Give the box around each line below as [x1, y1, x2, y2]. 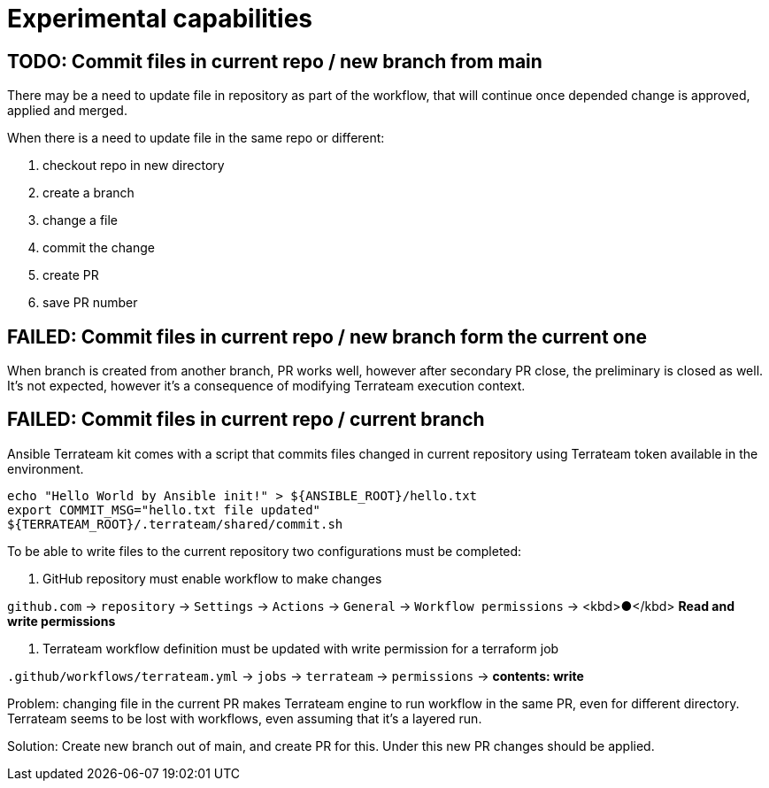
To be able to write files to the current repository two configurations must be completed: [7, 543, 522, 559]
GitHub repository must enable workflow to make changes [42, 570, 382, 586]
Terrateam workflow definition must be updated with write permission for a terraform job [42, 640, 559, 656]
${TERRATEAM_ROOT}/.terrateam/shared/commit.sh [7, 516, 343, 531]
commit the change [42, 240, 155, 256]
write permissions [7, 613, 116, 629]
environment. [7, 460, 84, 476]
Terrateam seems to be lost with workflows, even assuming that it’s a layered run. [7, 710, 482, 726]
